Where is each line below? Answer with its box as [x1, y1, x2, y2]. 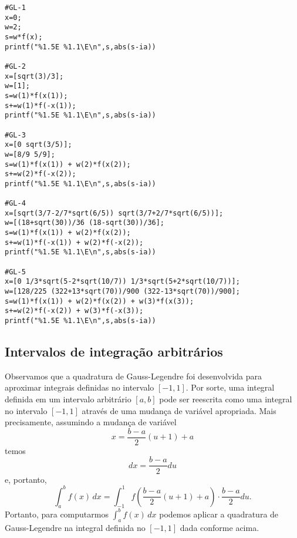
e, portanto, [5, 473, 47, 485]
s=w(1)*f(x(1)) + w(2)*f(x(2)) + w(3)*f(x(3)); [5, 297, 194, 305]
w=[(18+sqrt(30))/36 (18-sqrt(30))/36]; [5, 218, 165, 227]
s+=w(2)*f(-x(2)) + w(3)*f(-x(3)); [5, 307, 144, 315]
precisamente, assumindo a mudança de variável [5, 416, 177, 428]
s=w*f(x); [5, 32, 43, 41]
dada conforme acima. [180, 521, 259, 533]
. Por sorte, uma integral [185, 381, 275, 394]
